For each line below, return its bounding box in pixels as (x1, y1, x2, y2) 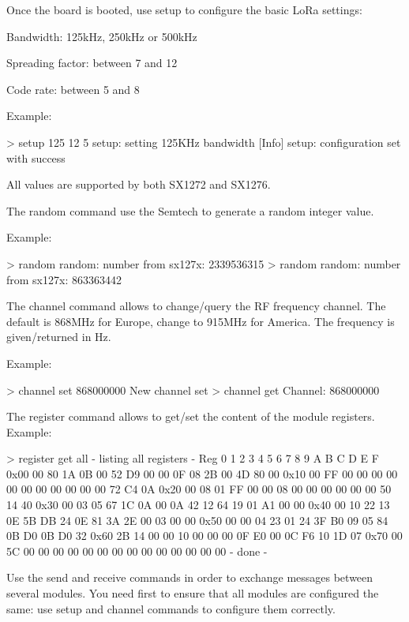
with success (6, 149, 66, 166)
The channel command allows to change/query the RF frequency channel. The (6, 298, 386, 314)
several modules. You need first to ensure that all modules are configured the (6, 585, 379, 601)
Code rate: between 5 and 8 (6, 81, 140, 97)
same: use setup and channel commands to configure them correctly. (6, 600, 336, 616)
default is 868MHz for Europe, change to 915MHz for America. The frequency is (6, 313, 395, 329)
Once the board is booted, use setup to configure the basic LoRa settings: (6, 2, 362, 17)
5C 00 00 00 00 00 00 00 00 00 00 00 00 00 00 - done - (6, 542, 268, 559)
